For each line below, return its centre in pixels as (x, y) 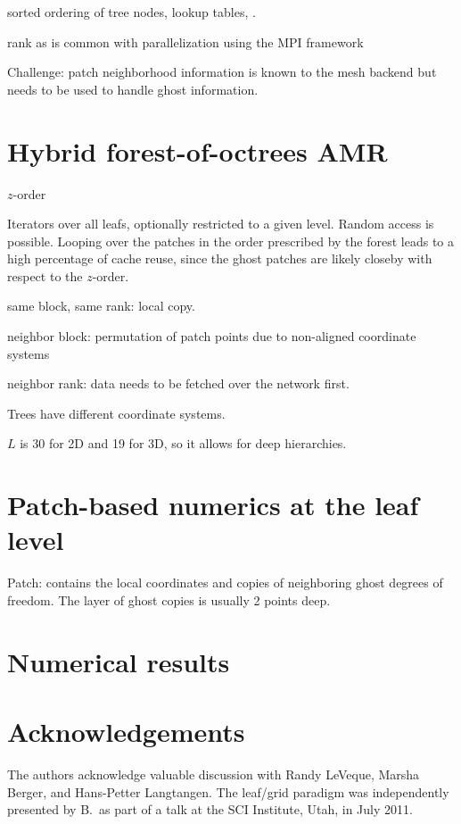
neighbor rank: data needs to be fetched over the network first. (178, 383)
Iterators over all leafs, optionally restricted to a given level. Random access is (221, 224)
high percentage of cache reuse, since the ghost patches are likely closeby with (220, 258)
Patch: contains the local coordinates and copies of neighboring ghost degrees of (225, 583)
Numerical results (119, 661)
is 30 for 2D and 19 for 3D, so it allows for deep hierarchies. (183, 443)
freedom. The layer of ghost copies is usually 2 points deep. (169, 599)
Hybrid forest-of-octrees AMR (198, 150)
